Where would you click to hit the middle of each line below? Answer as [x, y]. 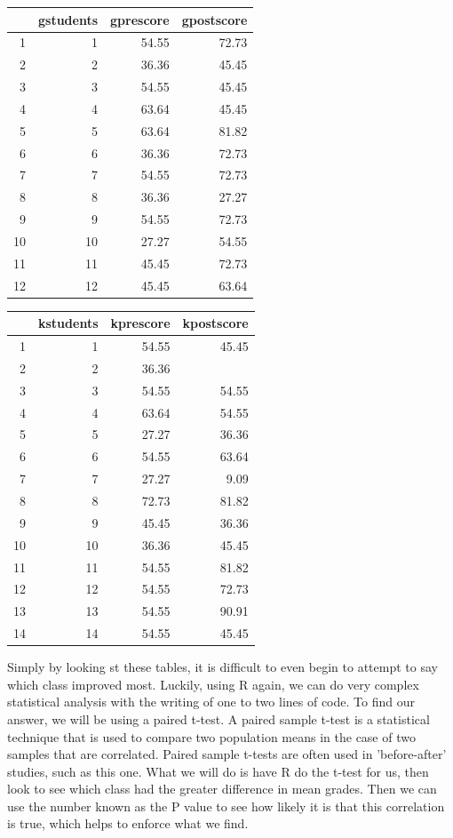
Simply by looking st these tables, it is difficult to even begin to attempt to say [223, 667]
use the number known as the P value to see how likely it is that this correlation [226, 806]
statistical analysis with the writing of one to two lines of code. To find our [211, 702]
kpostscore [215, 323]
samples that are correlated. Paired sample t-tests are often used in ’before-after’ [227, 754]
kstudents [68, 323]
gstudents [68, 19]
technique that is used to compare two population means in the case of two [211, 736]
